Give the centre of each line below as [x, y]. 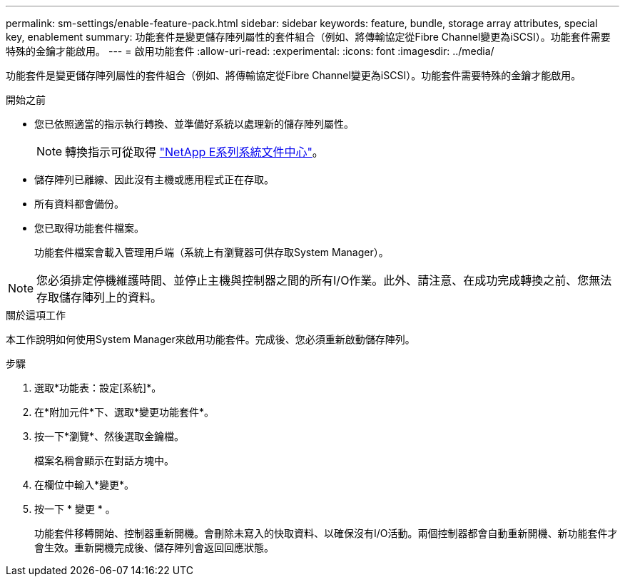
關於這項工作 [36, 315]
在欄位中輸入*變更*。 [85, 485]
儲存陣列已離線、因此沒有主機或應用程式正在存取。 [154, 179]
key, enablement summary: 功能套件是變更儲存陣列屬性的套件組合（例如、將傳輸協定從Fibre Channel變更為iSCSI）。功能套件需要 [308, 37]
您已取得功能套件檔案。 [89, 228]
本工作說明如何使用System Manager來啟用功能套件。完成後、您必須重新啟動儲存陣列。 [210, 339]
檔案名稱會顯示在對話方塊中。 [104, 460]
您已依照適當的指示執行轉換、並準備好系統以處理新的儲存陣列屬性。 [194, 124]
